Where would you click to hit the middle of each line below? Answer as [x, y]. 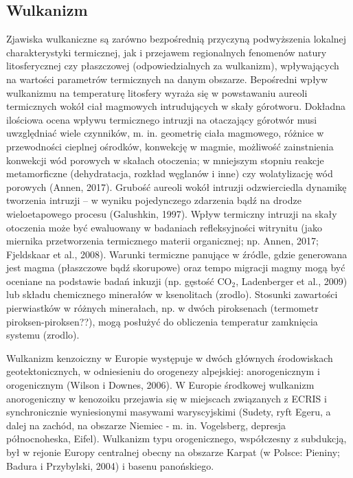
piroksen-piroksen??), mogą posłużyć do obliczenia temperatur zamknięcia [162, 321]
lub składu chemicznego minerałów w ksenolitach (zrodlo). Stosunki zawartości [172, 294]
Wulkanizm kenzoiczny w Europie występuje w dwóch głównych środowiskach [170, 357]
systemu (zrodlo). [43, 335]
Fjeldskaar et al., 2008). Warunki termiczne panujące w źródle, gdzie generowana [177, 254]
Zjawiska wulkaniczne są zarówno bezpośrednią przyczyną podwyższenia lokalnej [176, 39]
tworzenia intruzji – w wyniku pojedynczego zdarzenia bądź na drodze [154, 200]
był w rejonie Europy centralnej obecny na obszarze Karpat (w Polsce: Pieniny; [173, 452]
